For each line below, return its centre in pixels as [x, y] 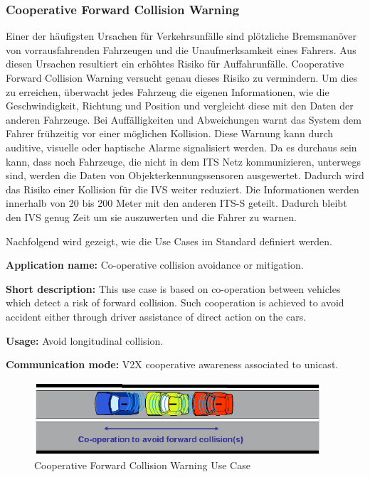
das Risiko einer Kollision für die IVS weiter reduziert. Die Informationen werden [183, 189]
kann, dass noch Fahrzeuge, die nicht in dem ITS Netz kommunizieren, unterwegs [184, 161]
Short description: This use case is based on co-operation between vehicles [173, 288]
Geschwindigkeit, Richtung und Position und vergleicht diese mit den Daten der [180, 106]
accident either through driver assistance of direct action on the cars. [156, 316]
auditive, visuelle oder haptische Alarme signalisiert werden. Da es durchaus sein [181, 147]
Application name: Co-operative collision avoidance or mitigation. [155, 265]
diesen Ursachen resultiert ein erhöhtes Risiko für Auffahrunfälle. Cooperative [175, 64]
